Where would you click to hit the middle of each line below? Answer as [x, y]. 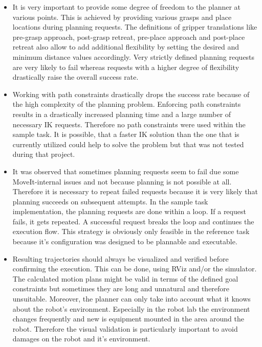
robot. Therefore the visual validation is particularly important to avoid [125, 328]
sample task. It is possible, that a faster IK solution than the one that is [126, 134]
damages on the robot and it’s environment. [81, 339]
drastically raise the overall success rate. [75, 77]
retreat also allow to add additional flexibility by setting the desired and [126, 47]
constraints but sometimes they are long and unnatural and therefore [121, 288]
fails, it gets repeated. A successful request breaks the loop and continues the [133, 221]
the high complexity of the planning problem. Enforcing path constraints [127, 104]
